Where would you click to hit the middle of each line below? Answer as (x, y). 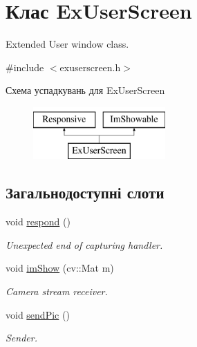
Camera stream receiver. (57, 291)
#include (25, 67)
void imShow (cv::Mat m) (60, 268)
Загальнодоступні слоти (85, 193)
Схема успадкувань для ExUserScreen (85, 90)
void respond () (38, 222)
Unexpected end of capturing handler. (84, 244)
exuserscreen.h (90, 67)
